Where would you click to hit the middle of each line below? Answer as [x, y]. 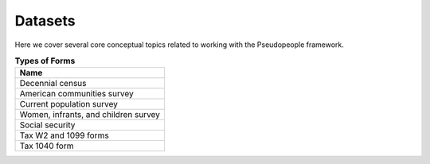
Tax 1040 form [47, 146]
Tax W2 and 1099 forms [64, 135]
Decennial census [53, 84]
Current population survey [69, 104]
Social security [47, 125]
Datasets [45, 21]
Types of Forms [45, 61]
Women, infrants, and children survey [90, 115]
